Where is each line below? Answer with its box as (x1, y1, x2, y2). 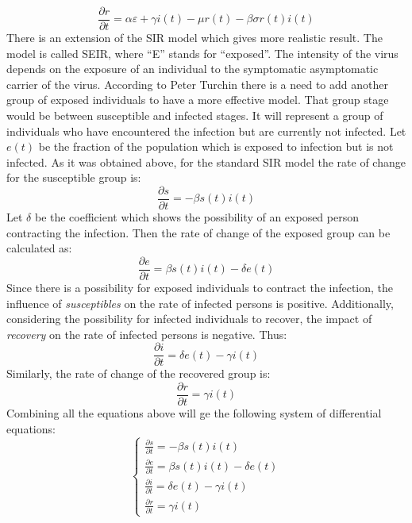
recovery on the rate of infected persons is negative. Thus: (6, 325, 287, 342)
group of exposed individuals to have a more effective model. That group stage (6, 91, 389, 108)
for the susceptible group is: (6, 169, 141, 186)
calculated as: (6, 240, 72, 256)
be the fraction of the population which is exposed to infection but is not (38, 138, 394, 155)
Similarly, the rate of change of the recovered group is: (6, 365, 271, 382)
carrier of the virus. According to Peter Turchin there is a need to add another (6, 75, 388, 92)
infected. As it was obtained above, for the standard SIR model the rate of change (6, 153, 406, 170)
